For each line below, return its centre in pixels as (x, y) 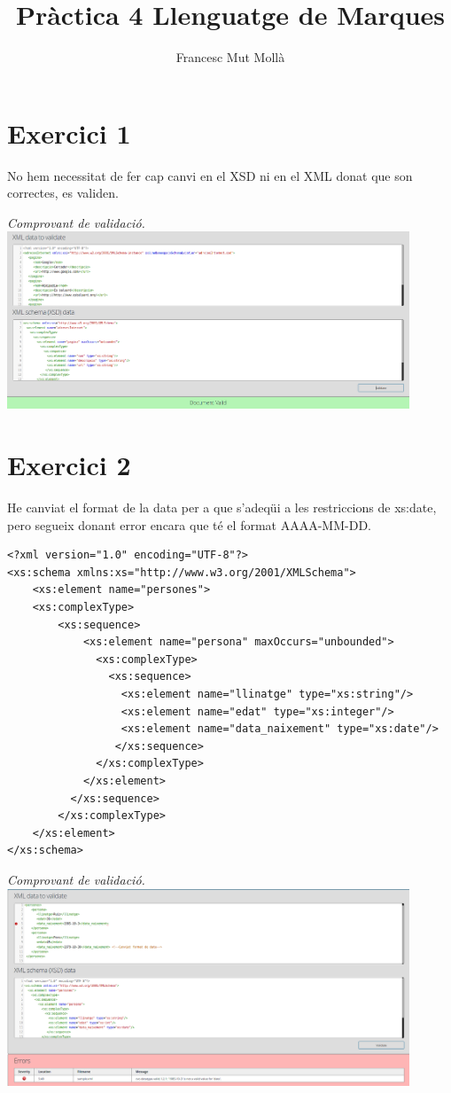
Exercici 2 (69, 465)
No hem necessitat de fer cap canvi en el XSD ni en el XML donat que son (210, 175)
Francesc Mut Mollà (230, 57)
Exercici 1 (69, 133)
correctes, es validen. (63, 193)
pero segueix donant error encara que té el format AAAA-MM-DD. (189, 524)
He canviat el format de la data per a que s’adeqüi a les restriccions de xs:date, (222, 507)
